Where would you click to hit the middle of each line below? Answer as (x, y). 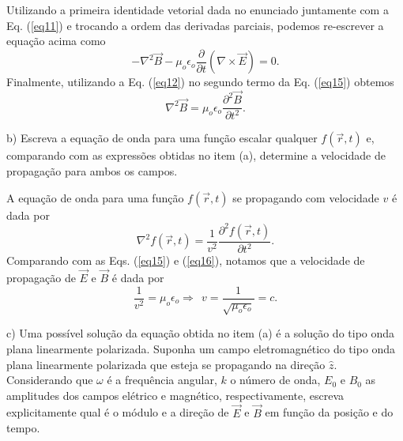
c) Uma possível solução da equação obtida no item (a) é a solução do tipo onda (201, 333)
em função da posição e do (329, 412)
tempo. (23, 428)
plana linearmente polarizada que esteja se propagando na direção (166, 364)
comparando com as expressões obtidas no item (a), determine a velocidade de (196, 155)
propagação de (41, 277)
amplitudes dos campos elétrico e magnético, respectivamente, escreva (175, 395)
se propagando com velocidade (306, 197)
